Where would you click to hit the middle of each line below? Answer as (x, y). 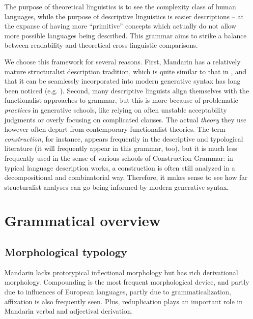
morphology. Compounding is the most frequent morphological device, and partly (127, 282)
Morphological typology (66, 252)
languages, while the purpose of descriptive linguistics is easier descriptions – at (124, 16)
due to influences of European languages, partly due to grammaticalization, (118, 292)
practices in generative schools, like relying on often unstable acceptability (116, 109)
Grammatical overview (83, 220)
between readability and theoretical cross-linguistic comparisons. (101, 45)
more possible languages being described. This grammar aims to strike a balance (126, 35)
